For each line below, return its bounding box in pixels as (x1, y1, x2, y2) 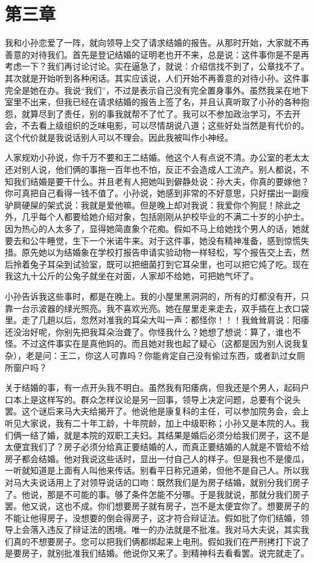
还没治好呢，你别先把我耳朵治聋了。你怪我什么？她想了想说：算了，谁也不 (5, 325, 301, 338)
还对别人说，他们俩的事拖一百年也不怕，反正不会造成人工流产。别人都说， (5, 163, 301, 176)
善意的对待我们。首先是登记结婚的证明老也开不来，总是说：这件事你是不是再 (5, 48, 309, 60)
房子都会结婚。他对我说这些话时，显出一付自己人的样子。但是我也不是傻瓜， (5, 452, 309, 465)
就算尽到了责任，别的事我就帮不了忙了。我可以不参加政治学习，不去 (21, 107, 292, 120)
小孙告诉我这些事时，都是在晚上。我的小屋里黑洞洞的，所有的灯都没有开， (5, 290, 301, 302)
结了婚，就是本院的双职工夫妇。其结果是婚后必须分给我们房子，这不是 (30, 428, 309, 441)
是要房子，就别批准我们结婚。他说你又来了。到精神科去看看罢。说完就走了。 (5, 547, 309, 559)
